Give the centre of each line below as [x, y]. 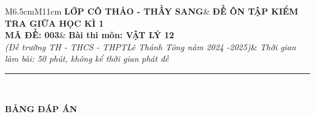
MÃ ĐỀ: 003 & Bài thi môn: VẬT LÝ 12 [90, 35]
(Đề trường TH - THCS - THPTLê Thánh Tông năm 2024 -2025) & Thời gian [151, 46]
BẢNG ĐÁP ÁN [41, 108]
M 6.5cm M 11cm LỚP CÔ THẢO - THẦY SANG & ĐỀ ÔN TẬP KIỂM [152, 11]
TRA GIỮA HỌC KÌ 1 [55, 23]
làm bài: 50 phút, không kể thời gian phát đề [87, 59]
